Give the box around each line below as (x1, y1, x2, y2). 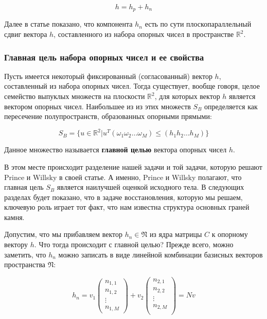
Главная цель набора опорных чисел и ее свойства (4, 50, 204, 63)
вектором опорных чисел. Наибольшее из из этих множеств (4, 101, 191, 111)
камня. (4, 211, 25, 222)
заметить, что (4, 249, 46, 260)
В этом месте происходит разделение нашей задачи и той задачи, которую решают (4, 161, 262, 172)
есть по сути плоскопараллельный (145, 18, 252, 29)
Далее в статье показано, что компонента (4, 18, 133, 29)
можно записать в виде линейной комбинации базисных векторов (58, 249, 263, 260)
